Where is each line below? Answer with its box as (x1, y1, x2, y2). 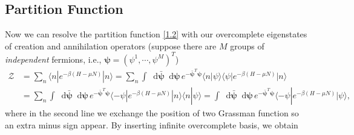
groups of (230, 39, 264, 52)
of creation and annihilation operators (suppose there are (5, 39, 217, 52)
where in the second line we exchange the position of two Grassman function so (5, 107, 299, 119)
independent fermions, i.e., (5, 52, 102, 65)
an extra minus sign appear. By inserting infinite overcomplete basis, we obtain (5, 118, 298, 131)
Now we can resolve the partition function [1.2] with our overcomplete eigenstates (5, 28, 307, 40)
